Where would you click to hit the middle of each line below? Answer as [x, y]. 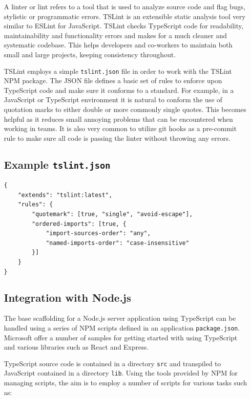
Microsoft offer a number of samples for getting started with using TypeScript [121, 337]
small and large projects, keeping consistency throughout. [90, 54]
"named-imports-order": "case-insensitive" [117, 243]
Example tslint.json [57, 164]
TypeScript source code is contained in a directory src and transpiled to [113, 363]
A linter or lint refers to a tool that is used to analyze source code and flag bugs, [125, 6]
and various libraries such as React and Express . [76, 347]
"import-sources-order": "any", [98, 233]
